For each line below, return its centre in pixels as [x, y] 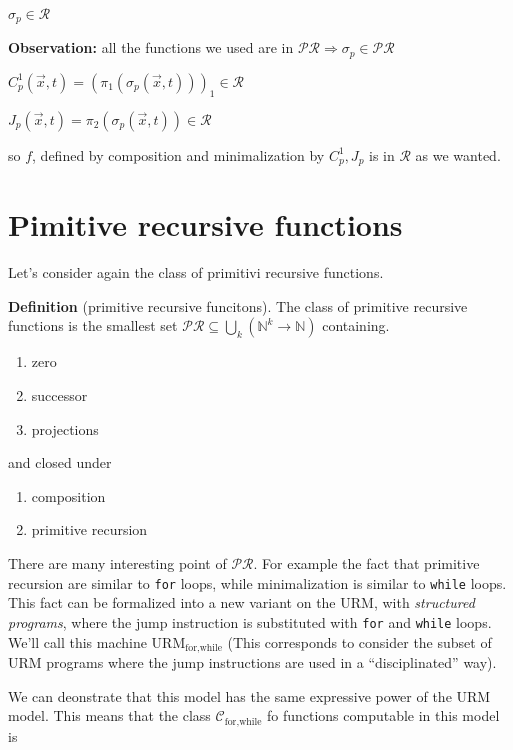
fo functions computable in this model [383, 715]
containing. [356, 325]
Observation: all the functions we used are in [151, 47]
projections [65, 428]
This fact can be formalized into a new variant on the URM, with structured [241, 602]
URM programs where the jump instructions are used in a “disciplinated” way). [252, 661]
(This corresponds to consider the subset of [359, 641]
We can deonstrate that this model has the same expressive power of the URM [249, 695]
